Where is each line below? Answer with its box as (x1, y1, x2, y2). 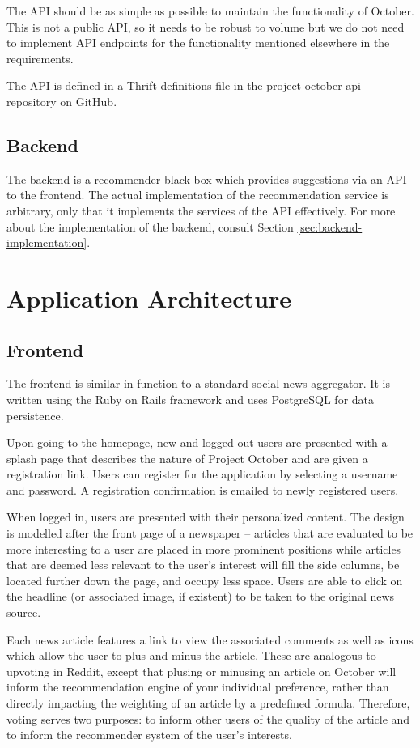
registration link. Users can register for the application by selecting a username (6, 465, 398, 482)
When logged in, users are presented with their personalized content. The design (6, 508, 405, 525)
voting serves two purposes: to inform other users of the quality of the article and (6, 710, 410, 727)
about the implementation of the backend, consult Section (6, 218, 294, 235)
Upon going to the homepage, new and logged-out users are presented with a (6, 434, 388, 451)
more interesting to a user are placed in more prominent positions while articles (6, 540, 401, 557)
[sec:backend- (297, 218, 363, 235)
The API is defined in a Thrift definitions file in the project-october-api (6, 77, 362, 94)
